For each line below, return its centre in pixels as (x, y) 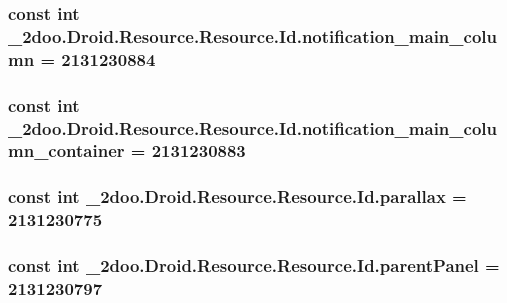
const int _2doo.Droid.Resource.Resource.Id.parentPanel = (254, 265)
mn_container (66, 150)
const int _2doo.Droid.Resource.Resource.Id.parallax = (237, 196)
